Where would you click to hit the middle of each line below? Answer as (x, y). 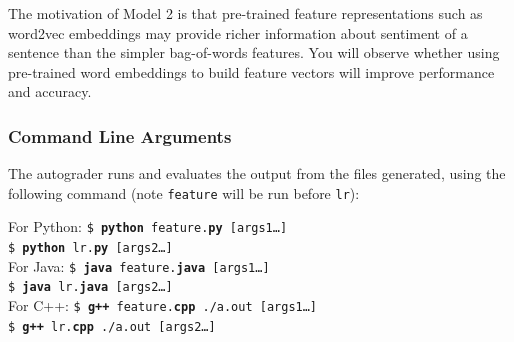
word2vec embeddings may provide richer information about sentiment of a (238, 32)
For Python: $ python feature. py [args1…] (148, 226)
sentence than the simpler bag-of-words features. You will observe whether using (254, 52)
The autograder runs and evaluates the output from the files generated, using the (257, 173)
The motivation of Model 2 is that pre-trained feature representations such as (245, 13)
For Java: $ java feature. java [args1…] (139, 265)
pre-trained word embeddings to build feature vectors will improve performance (251, 71)
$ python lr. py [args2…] (90, 248)
